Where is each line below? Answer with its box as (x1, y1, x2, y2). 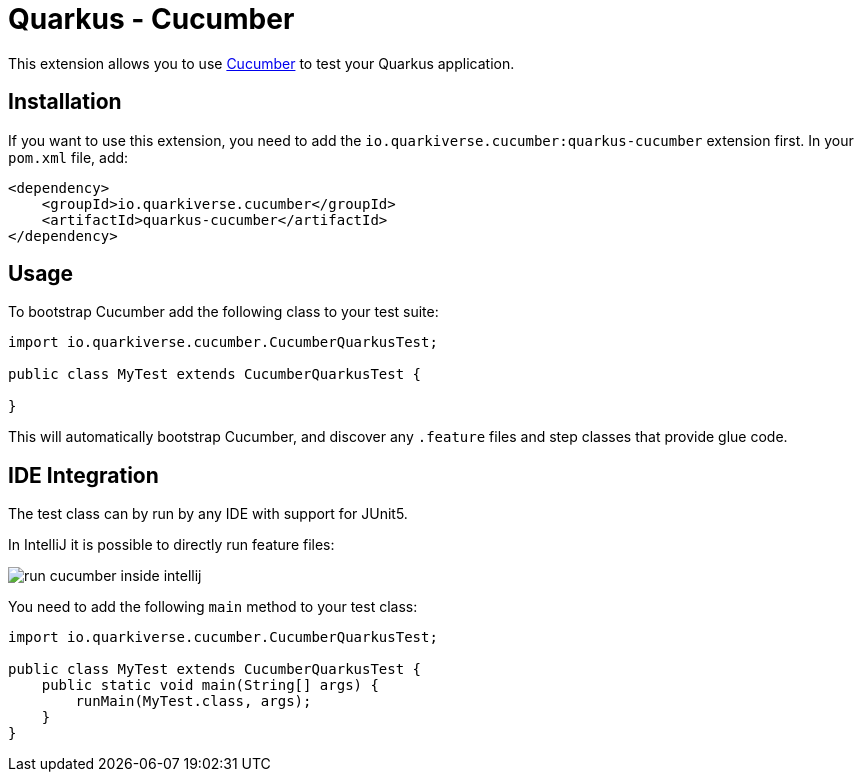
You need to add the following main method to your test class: (8, 598, 418, 616)
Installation (8, 89, 122, 115)
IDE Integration (8, 462, 159, 488)
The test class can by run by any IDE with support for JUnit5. (8, 505, 408, 523)
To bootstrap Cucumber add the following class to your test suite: (8, 303, 439, 321)
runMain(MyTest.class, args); (75, 693, 312, 710)
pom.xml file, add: (8, 148, 129, 166)
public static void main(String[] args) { (41, 677, 379, 694)
